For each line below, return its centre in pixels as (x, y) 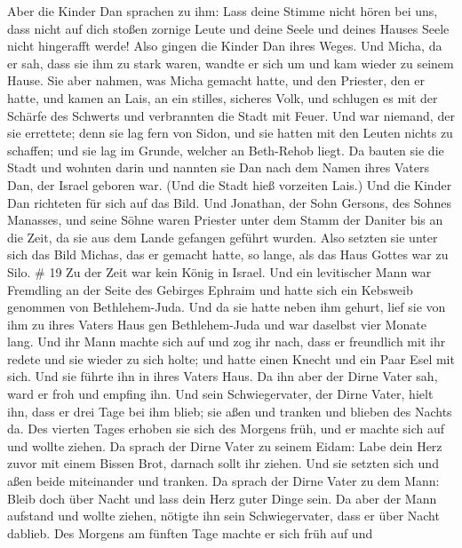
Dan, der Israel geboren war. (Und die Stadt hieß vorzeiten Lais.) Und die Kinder (230, 184)
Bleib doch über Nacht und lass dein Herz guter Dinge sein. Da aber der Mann (222, 498)
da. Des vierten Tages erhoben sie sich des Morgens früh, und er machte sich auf (226, 429)
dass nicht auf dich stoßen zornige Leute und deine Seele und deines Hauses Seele (228, 28)
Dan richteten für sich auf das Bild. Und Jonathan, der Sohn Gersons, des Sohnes (229, 202)
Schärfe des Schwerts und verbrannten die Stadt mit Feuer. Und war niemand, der (231, 115)
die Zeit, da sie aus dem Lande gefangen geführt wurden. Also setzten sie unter (223, 237)
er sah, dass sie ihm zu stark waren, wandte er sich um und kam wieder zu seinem (231, 63)
